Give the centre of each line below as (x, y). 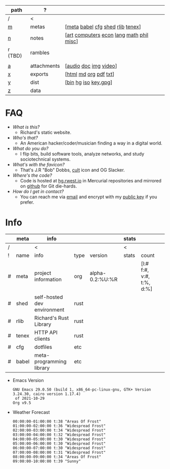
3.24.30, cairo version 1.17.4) (47, 394)
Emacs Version (28, 380)
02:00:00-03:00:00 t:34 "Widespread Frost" (59, 430)
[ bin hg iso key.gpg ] (89, 82)
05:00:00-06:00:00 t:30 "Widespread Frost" (59, 443)
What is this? (26, 127)
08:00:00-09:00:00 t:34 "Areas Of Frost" (57, 457)
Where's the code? (32, 175)
